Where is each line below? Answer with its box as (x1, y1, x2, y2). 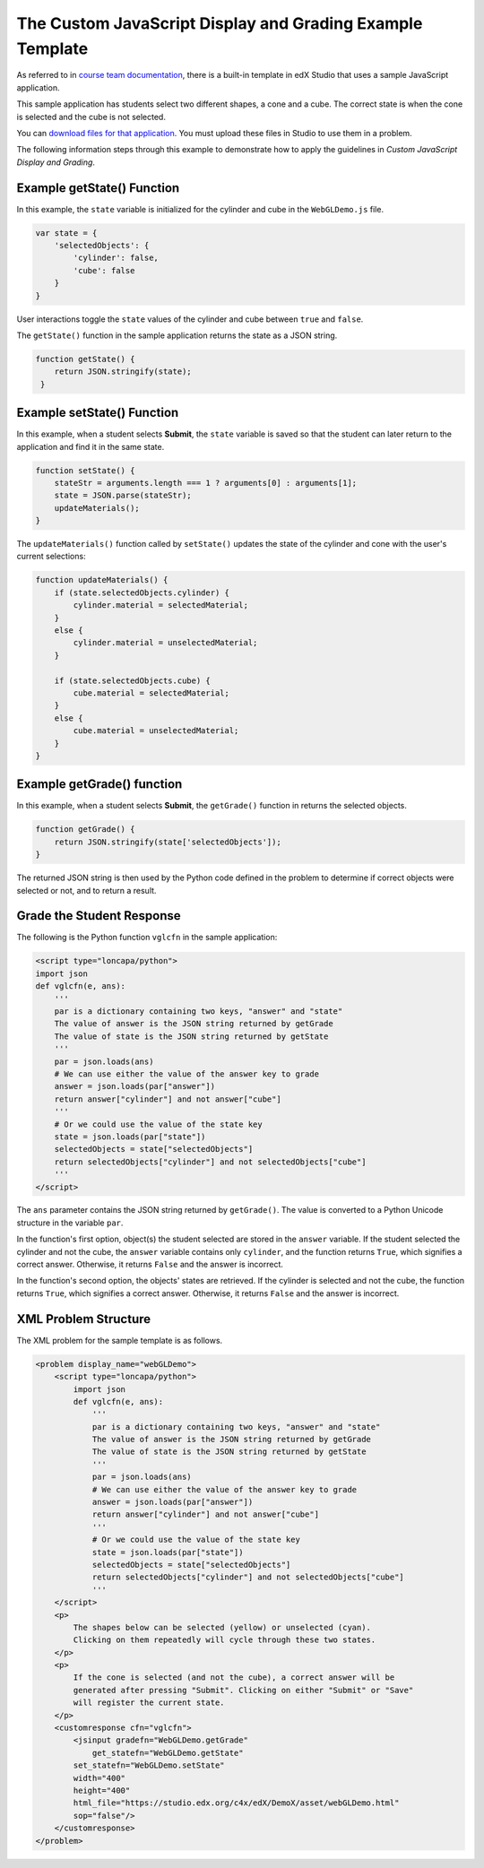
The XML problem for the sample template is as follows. (16, 1335, 223, 1345)
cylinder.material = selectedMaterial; (73, 601, 248, 610)
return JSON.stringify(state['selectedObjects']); (54, 836, 281, 847)
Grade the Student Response (16, 908, 181, 923)
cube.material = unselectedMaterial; (73, 726, 239, 736)
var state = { (35, 228, 98, 238)
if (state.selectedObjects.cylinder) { (54, 587, 230, 598)
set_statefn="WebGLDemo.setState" (73, 1760, 225, 1770)
